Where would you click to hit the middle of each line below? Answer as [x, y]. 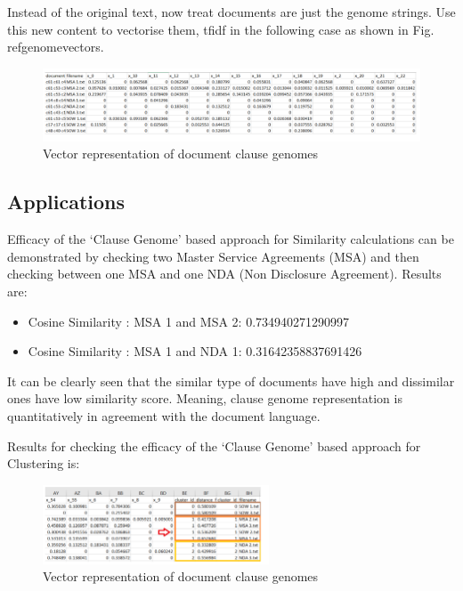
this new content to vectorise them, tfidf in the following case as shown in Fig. [221, 29]
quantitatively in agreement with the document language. [164, 415]
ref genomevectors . [56, 47]
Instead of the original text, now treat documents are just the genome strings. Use [231, 12]
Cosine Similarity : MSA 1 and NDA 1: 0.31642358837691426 [195, 351]
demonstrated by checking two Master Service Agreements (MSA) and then [213, 256]
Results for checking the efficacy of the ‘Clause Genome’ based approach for [214, 445]
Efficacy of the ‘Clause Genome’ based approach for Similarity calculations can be [231, 239]
